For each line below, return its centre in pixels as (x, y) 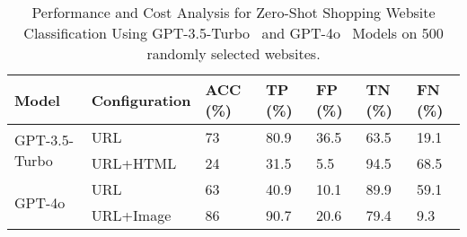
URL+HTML (134, 163)
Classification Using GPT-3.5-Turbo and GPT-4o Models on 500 (233, 33)
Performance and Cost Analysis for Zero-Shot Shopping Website (233, 12)
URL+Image (131, 215)
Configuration (141, 100)
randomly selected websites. (233, 53)
